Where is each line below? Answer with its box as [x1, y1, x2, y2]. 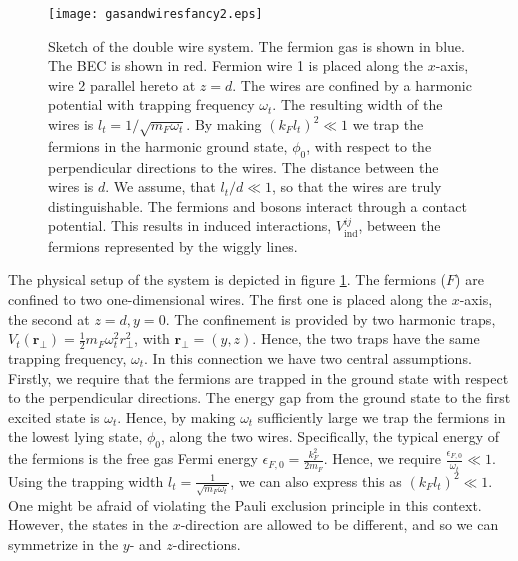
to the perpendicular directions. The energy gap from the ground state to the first [8, 387, 511, 408]
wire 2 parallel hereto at [48, 74, 196, 95]
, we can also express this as [230, 470, 402, 491]
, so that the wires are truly [272, 176, 442, 197]
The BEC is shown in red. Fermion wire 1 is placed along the [48, 55, 424, 76]
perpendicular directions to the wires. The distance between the [48, 156, 439, 177]
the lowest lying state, [8, 426, 143, 447]
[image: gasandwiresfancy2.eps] [48, 7, 263, 21]
